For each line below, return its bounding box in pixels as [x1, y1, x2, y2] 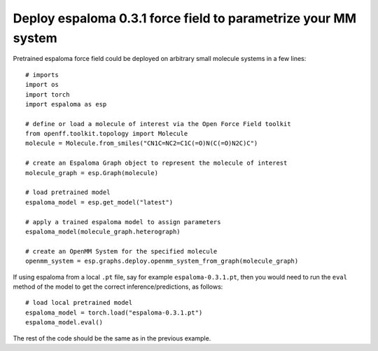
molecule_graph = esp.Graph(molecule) [25, 169, 159, 177]
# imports [25, 71, 59, 78]
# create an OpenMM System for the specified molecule [25, 247, 218, 255]
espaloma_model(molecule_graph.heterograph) [25, 228, 181, 235]
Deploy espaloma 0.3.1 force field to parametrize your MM [13, 11, 357, 26]
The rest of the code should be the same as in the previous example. [13, 333, 211, 343]
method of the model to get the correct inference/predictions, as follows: [13, 282, 223, 291]
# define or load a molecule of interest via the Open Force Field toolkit [25, 120, 291, 128]
